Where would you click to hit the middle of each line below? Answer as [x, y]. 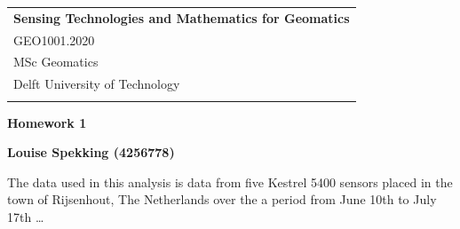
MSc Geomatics [56, 62]
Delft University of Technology [97, 84]
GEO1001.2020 [54, 39]
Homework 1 [47, 122]
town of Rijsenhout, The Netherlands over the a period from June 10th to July [222, 199]
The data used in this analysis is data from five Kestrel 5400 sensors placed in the [230, 182]
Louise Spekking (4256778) [91, 152]
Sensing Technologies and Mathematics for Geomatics [182, 17]
